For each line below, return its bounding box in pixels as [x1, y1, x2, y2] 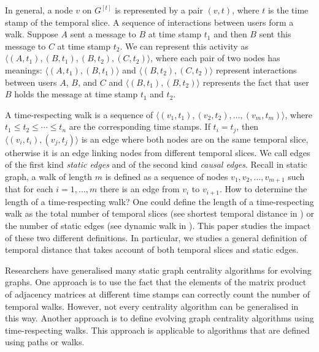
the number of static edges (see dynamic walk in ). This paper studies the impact [5, 219, 311, 232]
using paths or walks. [5, 335, 85, 348]
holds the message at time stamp [14, 88, 138, 100]
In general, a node [5, 4, 73, 16]
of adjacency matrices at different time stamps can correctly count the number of [5, 288, 310, 301]
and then [213, 28, 247, 40]
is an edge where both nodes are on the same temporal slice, [81, 132, 309, 145]
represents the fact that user [202, 75, 309, 88]
